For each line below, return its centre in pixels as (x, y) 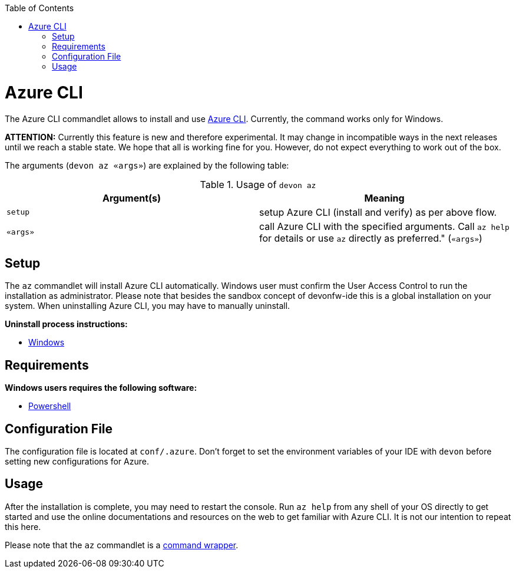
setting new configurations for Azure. (77, 462)
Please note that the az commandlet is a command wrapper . (122, 545)
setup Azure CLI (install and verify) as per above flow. (378, 212)
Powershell (50, 406)
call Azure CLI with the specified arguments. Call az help (384, 226)
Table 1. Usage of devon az (258, 184)
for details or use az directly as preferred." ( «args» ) (371, 238)
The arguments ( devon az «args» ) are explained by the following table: (147, 165)
